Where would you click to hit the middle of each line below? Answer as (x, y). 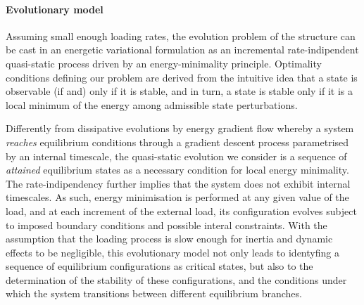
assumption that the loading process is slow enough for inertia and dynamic (169, 239)
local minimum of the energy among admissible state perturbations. (152, 104)
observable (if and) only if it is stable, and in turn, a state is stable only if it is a (179, 91)
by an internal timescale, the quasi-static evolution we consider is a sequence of (176, 156)
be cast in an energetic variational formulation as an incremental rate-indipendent (182, 50)
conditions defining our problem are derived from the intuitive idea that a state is (182, 77)
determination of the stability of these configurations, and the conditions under (176, 279)
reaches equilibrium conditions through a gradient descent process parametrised (177, 142)
